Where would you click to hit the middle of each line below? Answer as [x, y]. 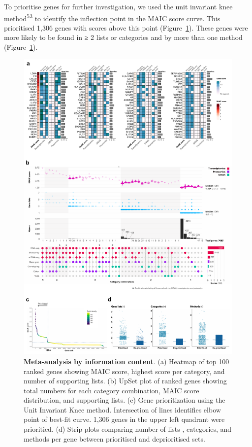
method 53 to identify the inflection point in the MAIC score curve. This [112, 17]
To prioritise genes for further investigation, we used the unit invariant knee [118, 6]
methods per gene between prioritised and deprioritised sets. [114, 438]
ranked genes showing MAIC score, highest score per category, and [124, 371]
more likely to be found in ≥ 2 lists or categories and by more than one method [123, 37]
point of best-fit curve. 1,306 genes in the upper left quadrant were [124, 419]
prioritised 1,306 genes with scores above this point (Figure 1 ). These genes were [126, 27]
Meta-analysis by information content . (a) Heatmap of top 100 [126, 361]
